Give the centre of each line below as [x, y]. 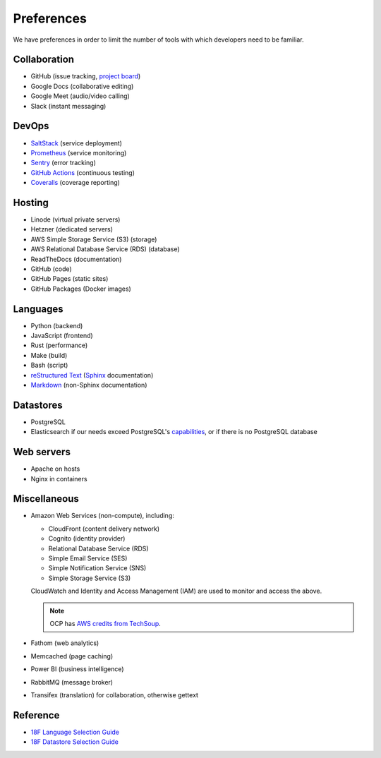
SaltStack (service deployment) [77, 143]
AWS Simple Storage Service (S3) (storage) [94, 239]
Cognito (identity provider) [87, 539]
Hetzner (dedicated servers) [72, 229]
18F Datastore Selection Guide [75, 742]
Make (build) [49, 355]
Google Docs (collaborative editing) [82, 86]
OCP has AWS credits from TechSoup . [105, 624]
